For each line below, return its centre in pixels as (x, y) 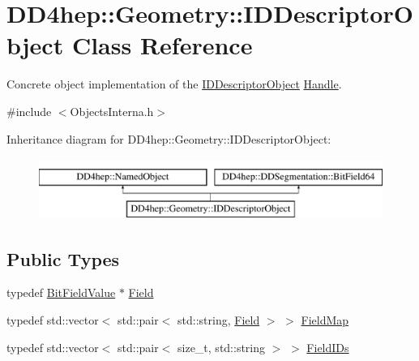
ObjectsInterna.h (112, 111)
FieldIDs (328, 347)
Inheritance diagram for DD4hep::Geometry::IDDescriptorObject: (169, 138)
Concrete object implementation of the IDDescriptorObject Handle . (174, 84)
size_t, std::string (222, 347)
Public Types (63, 258)
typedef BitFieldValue (61, 292)
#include (29, 111)
